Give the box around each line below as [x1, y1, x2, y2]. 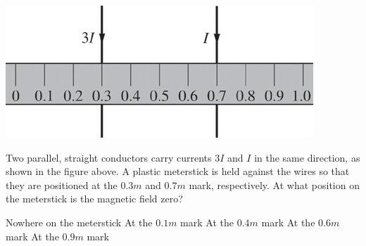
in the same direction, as [254, 150, 360, 164]
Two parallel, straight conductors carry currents [6, 150, 212, 164]
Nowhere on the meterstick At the [6, 214, 153, 229]
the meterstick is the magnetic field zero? [6, 191, 183, 206]
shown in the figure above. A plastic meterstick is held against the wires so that [6, 164, 350, 179]
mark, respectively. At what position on [189, 177, 360, 192]
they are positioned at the [6, 177, 118, 192]
